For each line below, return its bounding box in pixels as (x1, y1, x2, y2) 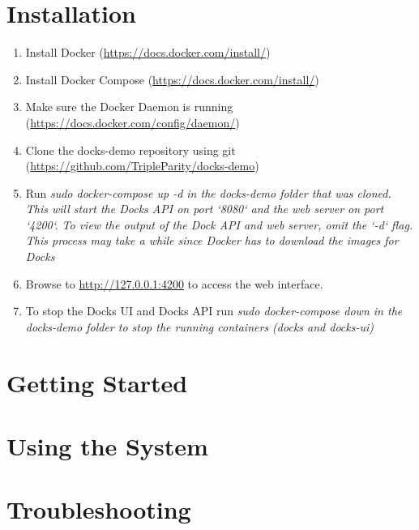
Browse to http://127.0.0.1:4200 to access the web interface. (25, 275, 323, 292)
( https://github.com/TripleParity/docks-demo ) (25, 157, 259, 174)
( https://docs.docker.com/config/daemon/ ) (25, 113, 240, 130)
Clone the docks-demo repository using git (25, 141, 236, 158)
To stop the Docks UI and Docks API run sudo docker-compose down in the (25, 302, 403, 319)
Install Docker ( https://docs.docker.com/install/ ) (25, 44, 271, 61)
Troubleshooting (6, 493, 191, 526)
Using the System (6, 430, 208, 462)
